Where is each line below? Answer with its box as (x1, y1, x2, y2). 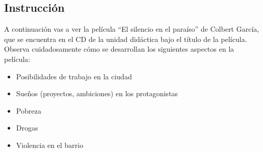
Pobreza (16, 105, 41, 116)
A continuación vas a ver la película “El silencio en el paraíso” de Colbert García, (4, 24, 259, 34)
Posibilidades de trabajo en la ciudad (16, 71, 132, 81)
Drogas (16, 122, 38, 133)
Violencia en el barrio (16, 139, 83, 150)
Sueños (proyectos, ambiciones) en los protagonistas (16, 88, 178, 99)
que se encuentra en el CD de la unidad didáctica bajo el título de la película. (4, 33, 247, 44)
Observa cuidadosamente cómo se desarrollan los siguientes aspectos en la (4, 44, 234, 54)
